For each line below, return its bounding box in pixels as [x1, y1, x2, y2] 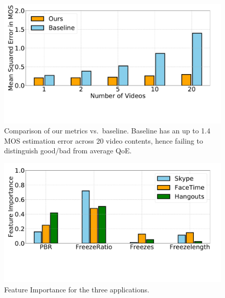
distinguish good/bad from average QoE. [4, 145, 132, 156]
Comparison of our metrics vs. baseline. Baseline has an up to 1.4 [4, 125, 211, 136]
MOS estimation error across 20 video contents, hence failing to [4, 135, 203, 146]
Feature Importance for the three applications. [4, 284, 149, 295]
